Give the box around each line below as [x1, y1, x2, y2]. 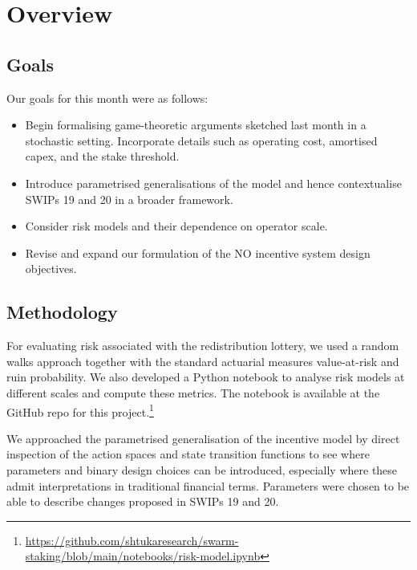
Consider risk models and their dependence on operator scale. [25, 218, 328, 234]
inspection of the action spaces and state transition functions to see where [6, 446, 370, 462]
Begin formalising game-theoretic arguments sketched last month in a [25, 116, 366, 133]
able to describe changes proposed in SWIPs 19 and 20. [6, 493, 279, 510]
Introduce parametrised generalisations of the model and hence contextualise [25, 174, 402, 191]
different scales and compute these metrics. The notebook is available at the [6, 384, 380, 401]
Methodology [6, 299, 118, 324]
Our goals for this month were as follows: [6, 89, 208, 106]
